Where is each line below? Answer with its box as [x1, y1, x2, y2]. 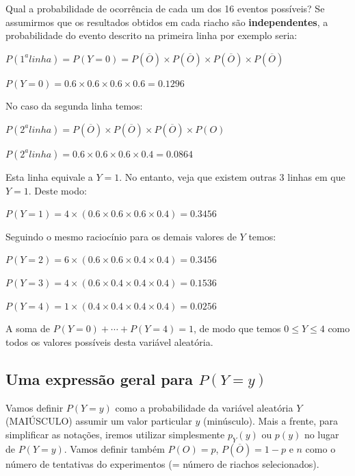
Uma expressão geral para [5, 368, 194, 389]
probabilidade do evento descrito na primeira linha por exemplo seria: [5, 28, 298, 42]
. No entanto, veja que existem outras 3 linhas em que [119, 169, 345, 184]
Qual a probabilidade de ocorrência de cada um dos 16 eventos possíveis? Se [5, 1, 325, 15]
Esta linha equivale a [5, 169, 93, 184]
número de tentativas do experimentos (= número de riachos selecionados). [5, 456, 319, 471]
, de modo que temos [193, 321, 281, 336]
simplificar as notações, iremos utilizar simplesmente [5, 427, 225, 441]
